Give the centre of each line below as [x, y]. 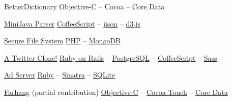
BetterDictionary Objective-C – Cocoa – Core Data [84, 6]
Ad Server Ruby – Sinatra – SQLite [60, 75]
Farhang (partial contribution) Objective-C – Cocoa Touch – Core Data [116, 92]
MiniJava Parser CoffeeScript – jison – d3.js [72, 23]
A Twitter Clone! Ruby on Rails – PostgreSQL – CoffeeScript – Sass [111, 57]
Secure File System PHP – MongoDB [62, 41]
